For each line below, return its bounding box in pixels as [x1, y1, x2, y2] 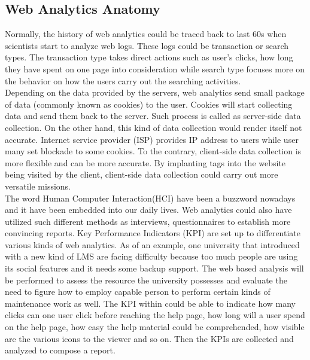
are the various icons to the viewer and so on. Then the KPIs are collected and [5, 332, 294, 344]
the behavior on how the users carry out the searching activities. [5, 74, 241, 87]
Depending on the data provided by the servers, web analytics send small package [5, 86, 305, 99]
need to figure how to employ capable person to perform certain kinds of [5, 285, 271, 298]
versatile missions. [5, 179, 71, 192]
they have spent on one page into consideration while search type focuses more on [5, 62, 305, 75]
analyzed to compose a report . [5, 344, 116, 356]
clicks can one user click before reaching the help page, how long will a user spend [5, 309, 305, 321]
